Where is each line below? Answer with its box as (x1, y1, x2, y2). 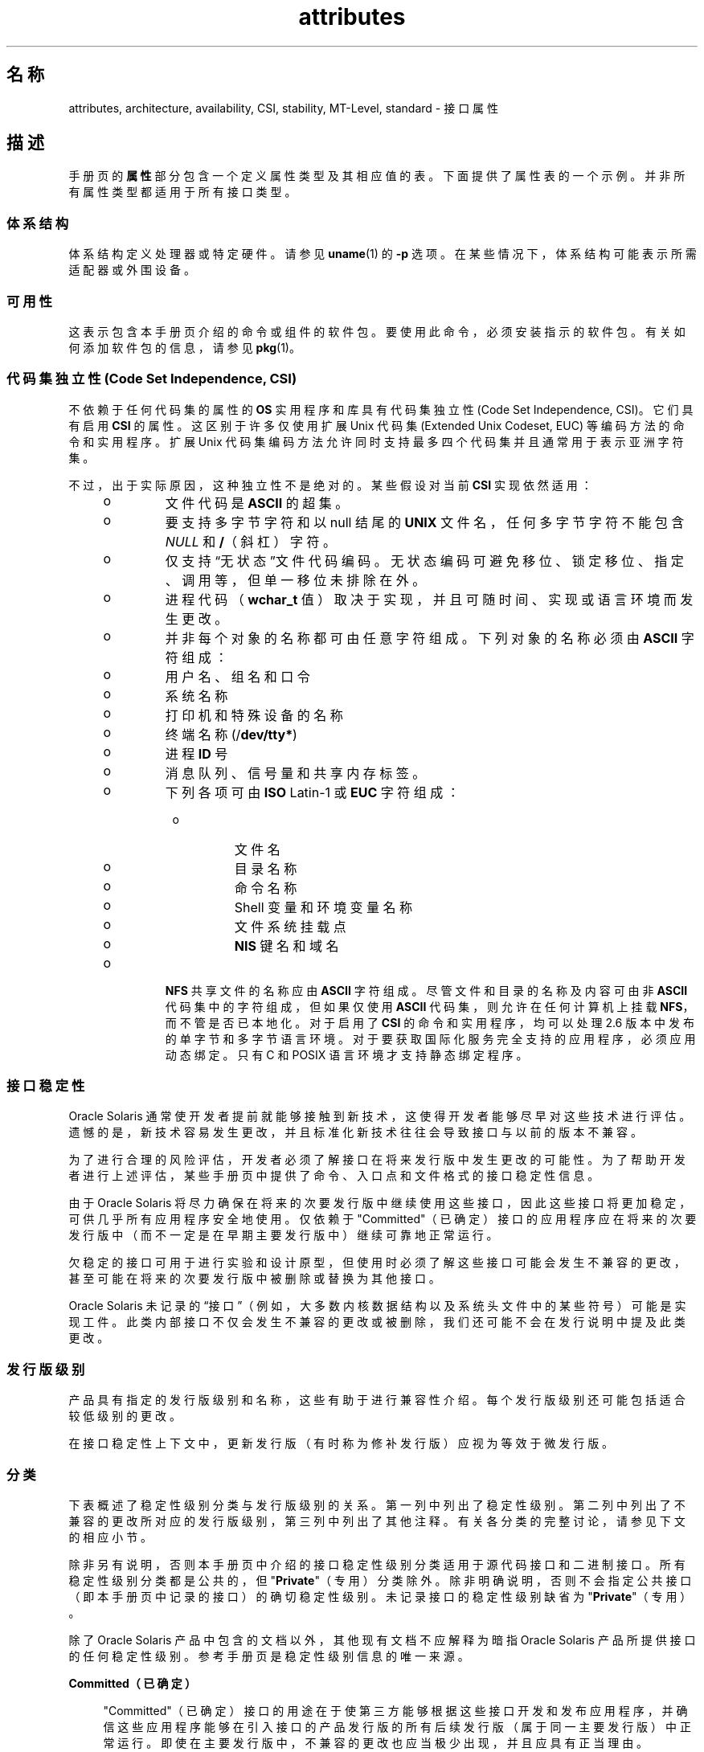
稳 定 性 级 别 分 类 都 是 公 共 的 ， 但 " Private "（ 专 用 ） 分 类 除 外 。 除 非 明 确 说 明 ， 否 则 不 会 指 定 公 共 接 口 (68, 1573, 692, 1587)
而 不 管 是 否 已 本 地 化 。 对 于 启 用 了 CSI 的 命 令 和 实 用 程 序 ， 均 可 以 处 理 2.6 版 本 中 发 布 (165, 1015, 694, 1030)
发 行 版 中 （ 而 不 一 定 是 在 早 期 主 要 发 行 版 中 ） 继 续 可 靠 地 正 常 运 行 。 (68, 1228, 498, 1242)
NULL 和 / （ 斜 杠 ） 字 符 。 (165, 533, 337, 550)
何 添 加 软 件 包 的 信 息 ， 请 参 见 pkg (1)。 (68, 340, 301, 354)
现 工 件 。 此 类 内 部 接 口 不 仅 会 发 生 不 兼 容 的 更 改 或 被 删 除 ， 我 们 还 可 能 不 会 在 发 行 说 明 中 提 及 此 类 (68, 1315, 686, 1329)
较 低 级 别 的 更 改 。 (68, 1409, 181, 1423)
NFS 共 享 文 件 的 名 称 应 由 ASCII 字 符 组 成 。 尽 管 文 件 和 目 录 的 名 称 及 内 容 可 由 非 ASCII (165, 983, 688, 997)
